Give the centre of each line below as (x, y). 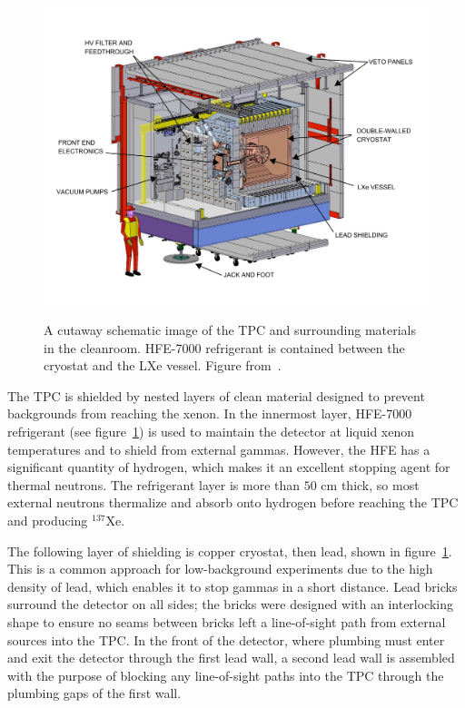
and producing (48, 521)
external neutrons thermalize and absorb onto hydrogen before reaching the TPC (233, 502)
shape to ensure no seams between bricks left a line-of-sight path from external (227, 622)
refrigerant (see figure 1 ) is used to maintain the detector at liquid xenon (211, 432)
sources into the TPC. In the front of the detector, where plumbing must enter (226, 639)
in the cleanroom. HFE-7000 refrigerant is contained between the (224, 347)
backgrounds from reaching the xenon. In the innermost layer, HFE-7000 (210, 413)
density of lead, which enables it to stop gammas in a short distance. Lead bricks (232, 586)
